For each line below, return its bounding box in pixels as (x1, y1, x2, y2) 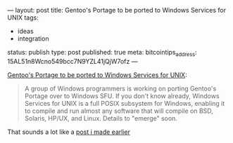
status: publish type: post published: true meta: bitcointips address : (7, 48, 197, 58)
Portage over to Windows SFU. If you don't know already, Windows (24, 91, 220, 100)
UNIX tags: (7, 13, 39, 22)
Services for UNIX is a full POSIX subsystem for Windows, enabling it (24, 99, 225, 107)
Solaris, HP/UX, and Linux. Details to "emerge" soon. (24, 114, 178, 122)
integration (17, 34, 49, 43)
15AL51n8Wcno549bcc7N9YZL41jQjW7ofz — (7, 57, 138, 65)
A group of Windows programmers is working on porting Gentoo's (24, 84, 217, 93)
